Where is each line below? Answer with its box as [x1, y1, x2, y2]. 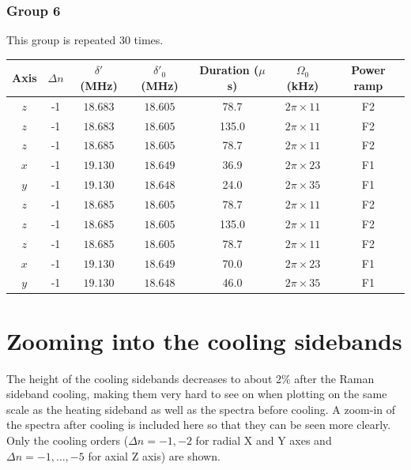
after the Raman [294, 370, 375, 386]
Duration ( [199, 62, 259, 78]
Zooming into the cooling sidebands [6, 324, 402, 356]
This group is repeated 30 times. [6, 32, 164, 48]
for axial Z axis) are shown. [88, 447, 221, 464]
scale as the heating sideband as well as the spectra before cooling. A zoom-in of [6, 400, 396, 417]
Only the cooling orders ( [6, 431, 129, 448]
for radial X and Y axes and [195, 431, 332, 448]
